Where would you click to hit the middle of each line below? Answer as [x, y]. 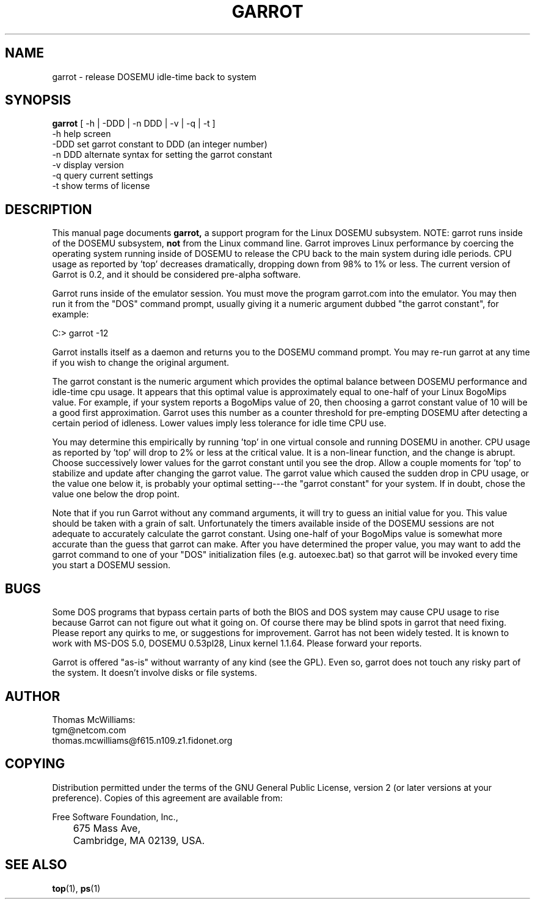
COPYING [35, 764]
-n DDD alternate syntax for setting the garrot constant [162, 155]
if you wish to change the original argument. [141, 363]
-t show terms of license [101, 186]
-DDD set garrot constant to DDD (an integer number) [160, 144]
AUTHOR [33, 696]
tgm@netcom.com [89, 730]
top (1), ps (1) [76, 888]
